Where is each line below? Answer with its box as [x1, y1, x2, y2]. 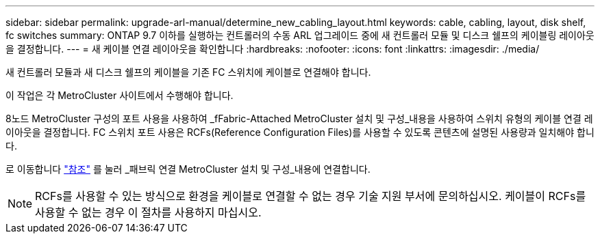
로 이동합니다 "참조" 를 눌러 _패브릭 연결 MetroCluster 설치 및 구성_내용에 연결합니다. [5, 163, 371, 175]
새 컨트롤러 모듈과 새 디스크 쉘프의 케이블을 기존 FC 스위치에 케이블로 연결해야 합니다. [5, 66, 371, 78]
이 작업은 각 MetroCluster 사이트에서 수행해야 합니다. [5, 89, 234, 101]
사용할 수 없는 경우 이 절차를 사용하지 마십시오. [35, 206, 262, 219]
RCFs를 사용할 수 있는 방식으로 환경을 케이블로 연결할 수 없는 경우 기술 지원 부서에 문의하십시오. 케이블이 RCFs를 [35, 189, 586, 203]
